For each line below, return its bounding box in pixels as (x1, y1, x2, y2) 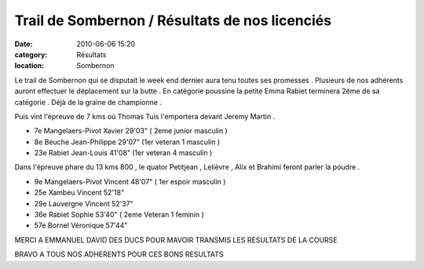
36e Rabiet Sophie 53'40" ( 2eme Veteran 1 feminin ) (34, 210, 204, 220)
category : (14, 49, 48, 59)
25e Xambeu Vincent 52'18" (34, 188, 125, 198)
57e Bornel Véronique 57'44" (34, 220, 128, 231)
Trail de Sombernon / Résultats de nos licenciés (14, 12, 332, 29)
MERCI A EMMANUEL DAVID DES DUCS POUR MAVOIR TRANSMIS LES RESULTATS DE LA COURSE (14, 235, 338, 245)
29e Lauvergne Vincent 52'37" (34, 198, 133, 208)
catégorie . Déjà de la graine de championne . (14, 97, 163, 107)
